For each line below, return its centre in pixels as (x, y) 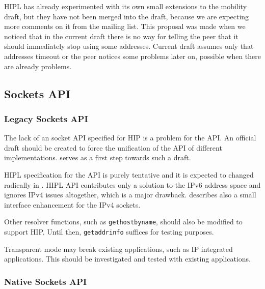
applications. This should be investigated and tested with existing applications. (127, 259)
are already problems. (38, 66)
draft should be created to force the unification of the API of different (113, 147)
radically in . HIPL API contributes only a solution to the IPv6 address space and (132, 184)
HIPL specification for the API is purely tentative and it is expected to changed (129, 174)
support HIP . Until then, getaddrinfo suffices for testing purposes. (109, 231)
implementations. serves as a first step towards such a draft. (98, 157)
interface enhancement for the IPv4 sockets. (72, 204)
